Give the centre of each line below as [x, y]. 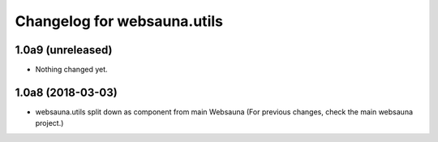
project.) [49, 123]
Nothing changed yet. [72, 70]
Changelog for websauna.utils [119, 21]
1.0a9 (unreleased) [64, 50]
